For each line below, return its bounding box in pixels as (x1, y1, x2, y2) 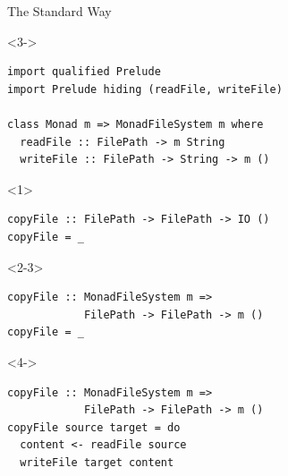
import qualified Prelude (7, 65, 161, 79)
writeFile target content (20, 455, 174, 469)
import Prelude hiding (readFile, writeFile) (7, 82, 283, 96)
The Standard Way (7, 2, 112, 20)
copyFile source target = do (7, 421, 181, 434)
